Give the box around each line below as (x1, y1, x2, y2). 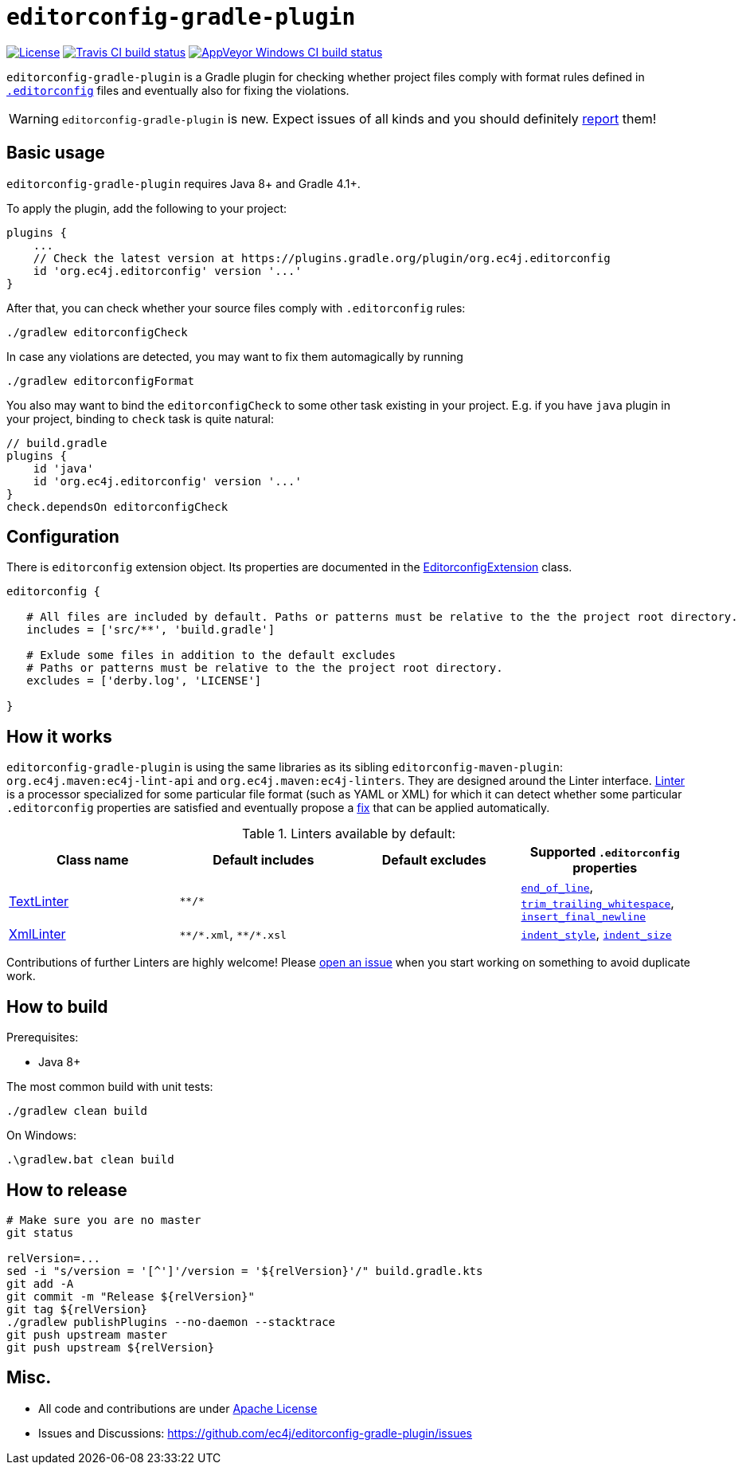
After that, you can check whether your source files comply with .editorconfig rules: (6, 300, 466, 315)
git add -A (6, 1277, 74, 1290)
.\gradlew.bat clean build (6, 1153, 174, 1167)
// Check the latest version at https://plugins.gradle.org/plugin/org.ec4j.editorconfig (33, 251, 611, 265)
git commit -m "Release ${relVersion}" (6, 1289, 255, 1303)
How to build (6, 996, 108, 1017)
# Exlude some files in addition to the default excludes (26, 649, 396, 662)
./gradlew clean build (6, 1104, 148, 1118)
